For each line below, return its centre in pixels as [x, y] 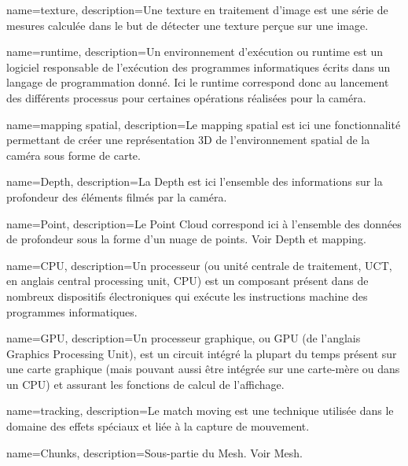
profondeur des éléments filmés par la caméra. [117, 196]
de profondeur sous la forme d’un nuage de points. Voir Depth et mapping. [186, 239]
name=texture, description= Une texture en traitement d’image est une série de [197, 9]
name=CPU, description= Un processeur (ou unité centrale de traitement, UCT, [199, 265]
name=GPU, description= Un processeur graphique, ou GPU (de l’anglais [184, 338]
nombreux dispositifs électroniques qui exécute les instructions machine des [187, 296]
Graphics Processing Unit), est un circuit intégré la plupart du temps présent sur [202, 353]
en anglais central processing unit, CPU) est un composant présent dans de [187, 281]
